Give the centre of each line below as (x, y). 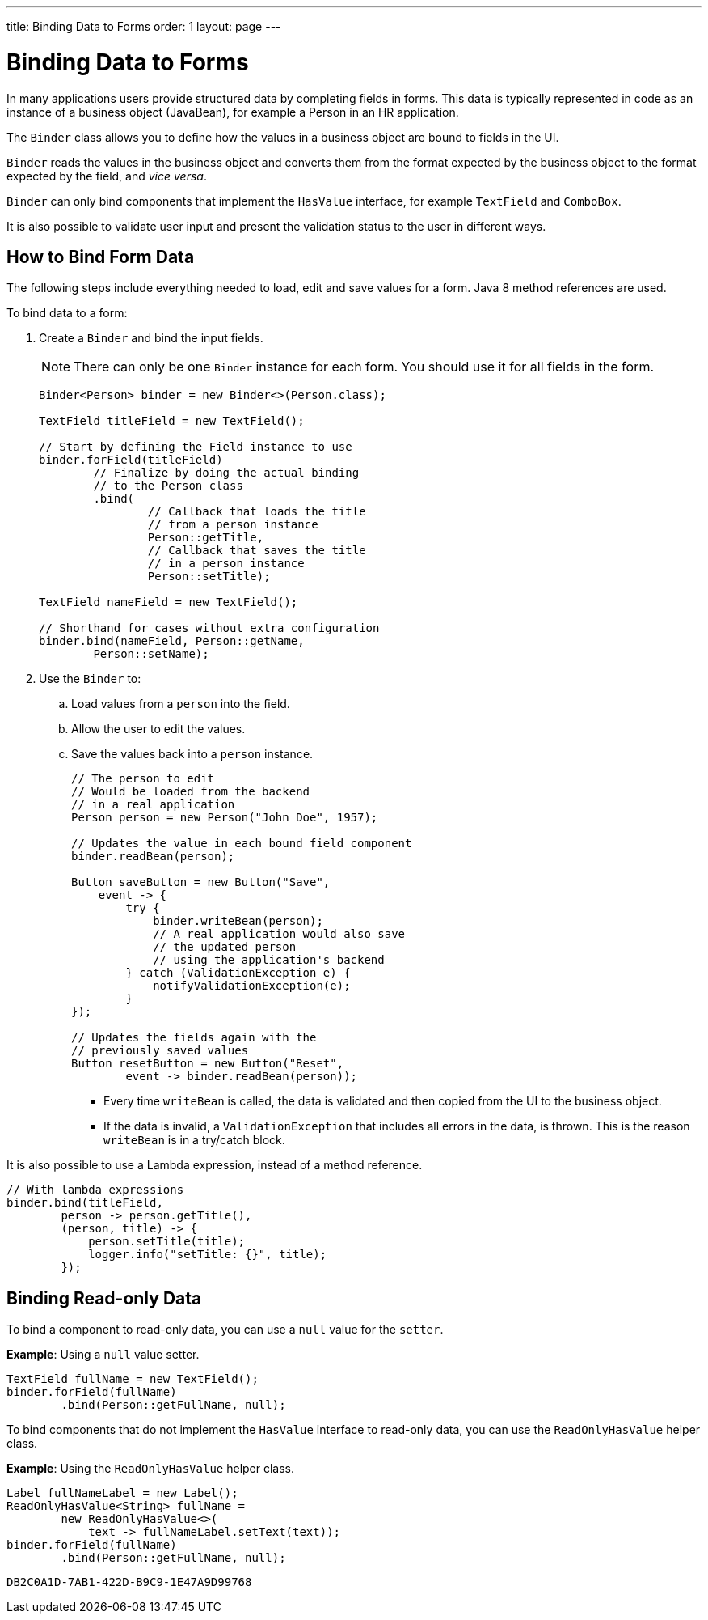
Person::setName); (151, 654)
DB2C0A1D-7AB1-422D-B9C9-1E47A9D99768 (129, 1582)
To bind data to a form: (67, 313)
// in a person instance (226, 564)
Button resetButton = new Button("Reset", (208, 1064)
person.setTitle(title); (167, 1242)
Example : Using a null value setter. (103, 1355)
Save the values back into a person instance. (192, 754)
